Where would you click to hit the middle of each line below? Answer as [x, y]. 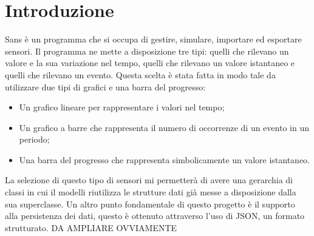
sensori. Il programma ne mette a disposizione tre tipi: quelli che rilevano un [147, 51]
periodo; [34, 139]
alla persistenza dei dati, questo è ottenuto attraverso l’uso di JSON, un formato [155, 216]
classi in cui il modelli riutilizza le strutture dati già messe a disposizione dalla [151, 192]
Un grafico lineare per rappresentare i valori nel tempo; [122, 107]
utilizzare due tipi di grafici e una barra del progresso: [105, 86]
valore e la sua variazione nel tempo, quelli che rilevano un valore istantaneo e [150, 63]
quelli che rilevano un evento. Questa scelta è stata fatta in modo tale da [140, 74]
